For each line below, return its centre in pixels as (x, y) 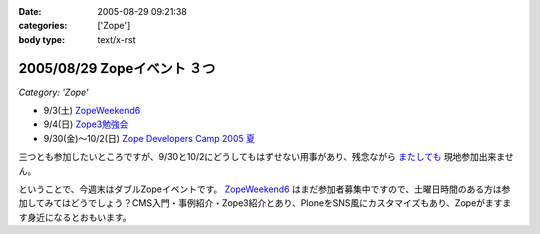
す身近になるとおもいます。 (75, 217)
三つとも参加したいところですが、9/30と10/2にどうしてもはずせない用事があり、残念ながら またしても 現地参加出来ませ (266, 157)
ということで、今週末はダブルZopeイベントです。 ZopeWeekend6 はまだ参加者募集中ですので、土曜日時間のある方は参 (264, 189)
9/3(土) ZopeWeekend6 (92, 111)
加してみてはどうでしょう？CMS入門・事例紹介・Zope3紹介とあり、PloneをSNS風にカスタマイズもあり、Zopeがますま (265, 203)
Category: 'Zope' (53, 92)
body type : (41, 39)
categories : (43, 26)
